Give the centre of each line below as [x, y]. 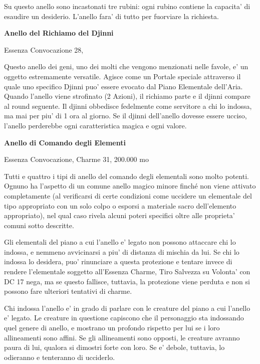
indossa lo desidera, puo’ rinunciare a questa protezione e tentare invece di [118, 261]
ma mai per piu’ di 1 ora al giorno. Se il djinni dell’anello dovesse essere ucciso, [125, 116]
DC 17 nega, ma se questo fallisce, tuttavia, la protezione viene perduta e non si [127, 281]
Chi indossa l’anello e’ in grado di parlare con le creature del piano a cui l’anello [127, 308]
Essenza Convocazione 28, [44, 49]
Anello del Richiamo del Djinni [59, 33]
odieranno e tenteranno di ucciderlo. [60, 357]
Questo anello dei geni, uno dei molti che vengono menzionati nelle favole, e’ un [126, 66]
